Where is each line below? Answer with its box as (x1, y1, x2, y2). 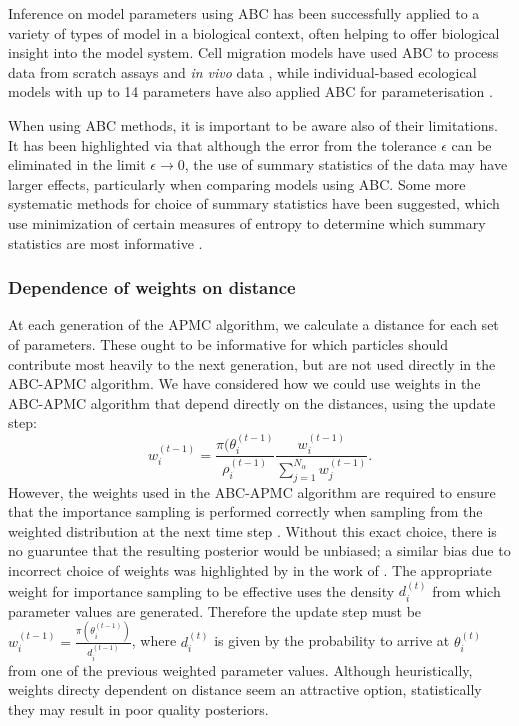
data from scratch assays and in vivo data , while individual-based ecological (8, 61, 477, 82)
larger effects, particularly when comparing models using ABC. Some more (8, 173, 466, 194)
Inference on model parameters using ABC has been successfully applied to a (8, 3, 480, 23)
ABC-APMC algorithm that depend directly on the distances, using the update (8, 392, 496, 413)
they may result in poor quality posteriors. (8, 698, 269, 719)
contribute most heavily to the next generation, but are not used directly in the (8, 353, 496, 374)
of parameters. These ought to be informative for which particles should (8, 333, 448, 354)
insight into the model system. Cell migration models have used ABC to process (8, 42, 499, 63)
